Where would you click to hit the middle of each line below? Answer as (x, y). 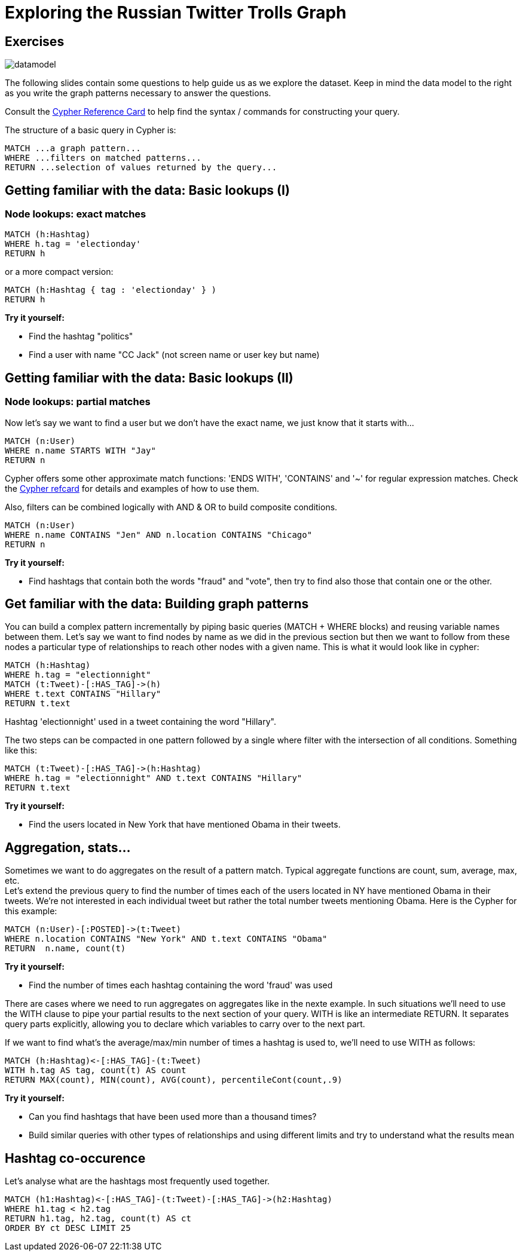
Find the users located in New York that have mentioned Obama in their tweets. (185, 825)
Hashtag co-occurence (75, 1158)
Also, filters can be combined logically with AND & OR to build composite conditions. (171, 507)
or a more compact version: (59, 272)
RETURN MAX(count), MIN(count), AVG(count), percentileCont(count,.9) (174, 1080)
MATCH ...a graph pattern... (73, 148)
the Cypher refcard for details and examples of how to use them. (132, 488)
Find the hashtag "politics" (81, 336)
